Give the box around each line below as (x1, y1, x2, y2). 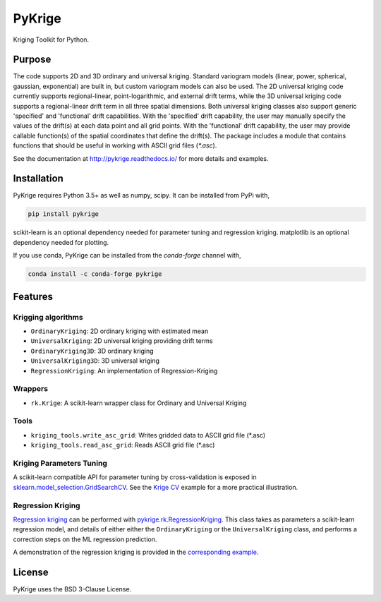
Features (13, 290, 53, 303)
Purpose (13, 54, 52, 66)
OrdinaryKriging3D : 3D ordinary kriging (30, 347, 155, 355)
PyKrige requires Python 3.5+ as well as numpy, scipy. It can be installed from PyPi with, (13, 191, 270, 200)
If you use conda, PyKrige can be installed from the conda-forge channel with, (13, 251, 241, 260)
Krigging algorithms (13, 312, 84, 322)
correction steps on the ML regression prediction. (13, 535, 157, 543)
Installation (13, 173, 64, 185)
